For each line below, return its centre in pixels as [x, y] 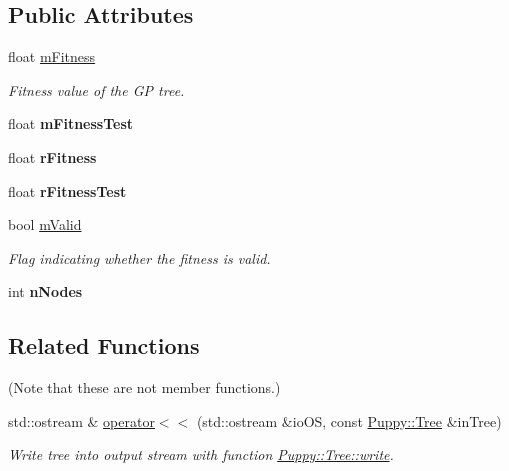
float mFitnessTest [71, 123]
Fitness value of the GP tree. [96, 89]
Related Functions [104, 345]
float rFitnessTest [67, 190]
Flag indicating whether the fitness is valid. [139, 257]
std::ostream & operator [81, 420]
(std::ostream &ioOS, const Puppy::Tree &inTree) [349, 420]
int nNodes [45, 291]
